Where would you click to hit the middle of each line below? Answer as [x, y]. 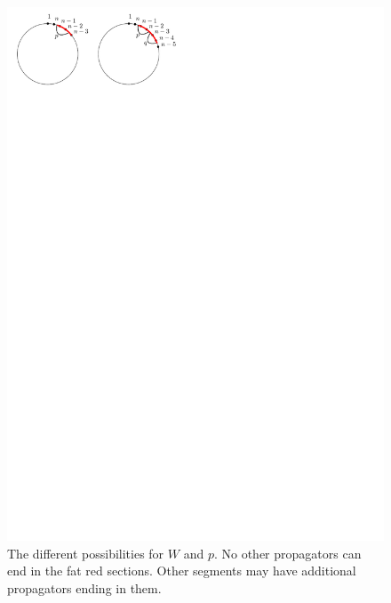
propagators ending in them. [84, 587]
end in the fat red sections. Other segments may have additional [182, 571]
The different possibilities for [86, 553]
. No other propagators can [287, 553]
